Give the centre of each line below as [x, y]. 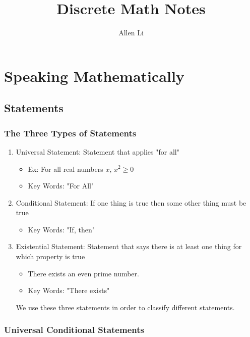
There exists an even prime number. [83, 273]
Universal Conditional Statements [74, 330]
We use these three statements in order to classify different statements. [125, 307]
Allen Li [131, 33]
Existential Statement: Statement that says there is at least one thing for [129, 246]
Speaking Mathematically [94, 76]
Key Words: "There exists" [69, 290]
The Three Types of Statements [70, 133]
